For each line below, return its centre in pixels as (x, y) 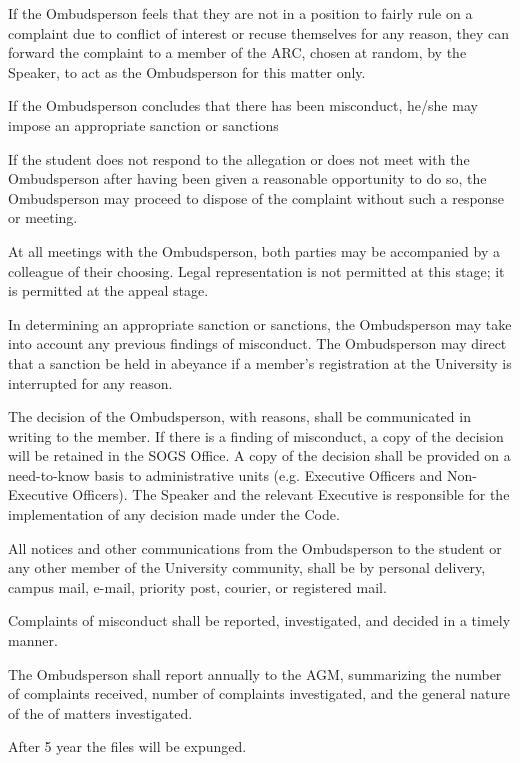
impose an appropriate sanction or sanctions (143, 124)
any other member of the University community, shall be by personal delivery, (247, 567)
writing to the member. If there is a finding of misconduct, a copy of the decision (256, 435)
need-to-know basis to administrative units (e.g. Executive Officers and (225, 474)
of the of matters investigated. (100, 712)
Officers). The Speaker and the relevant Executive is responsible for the (291, 494)
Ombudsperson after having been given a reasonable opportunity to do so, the (247, 178)
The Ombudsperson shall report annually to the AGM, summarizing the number (255, 673)
